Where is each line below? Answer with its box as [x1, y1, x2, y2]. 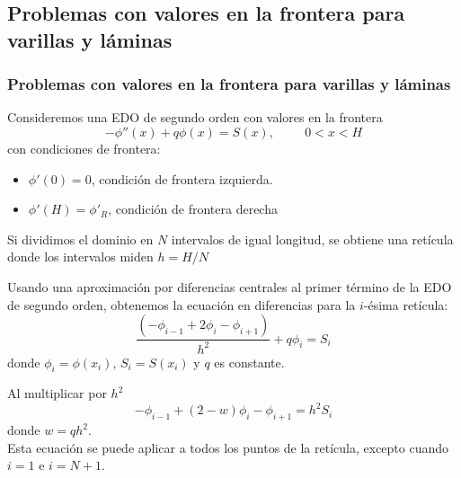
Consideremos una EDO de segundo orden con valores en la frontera [7, 108, 383, 127]
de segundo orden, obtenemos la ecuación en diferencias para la [7, 295, 356, 314]
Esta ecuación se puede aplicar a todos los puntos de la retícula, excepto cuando [7, 438, 449, 456]
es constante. [214, 352, 285, 371]
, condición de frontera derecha [108, 199, 278, 218]
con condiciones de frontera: [7, 138, 161, 157]
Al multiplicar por [7, 384, 107, 403]
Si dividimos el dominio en [7, 229, 154, 248]
